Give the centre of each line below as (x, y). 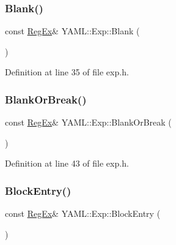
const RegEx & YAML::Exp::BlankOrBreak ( (88, 122)
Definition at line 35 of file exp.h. (67, 72)
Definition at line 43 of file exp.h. (67, 163)
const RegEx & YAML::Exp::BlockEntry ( (83, 213)
